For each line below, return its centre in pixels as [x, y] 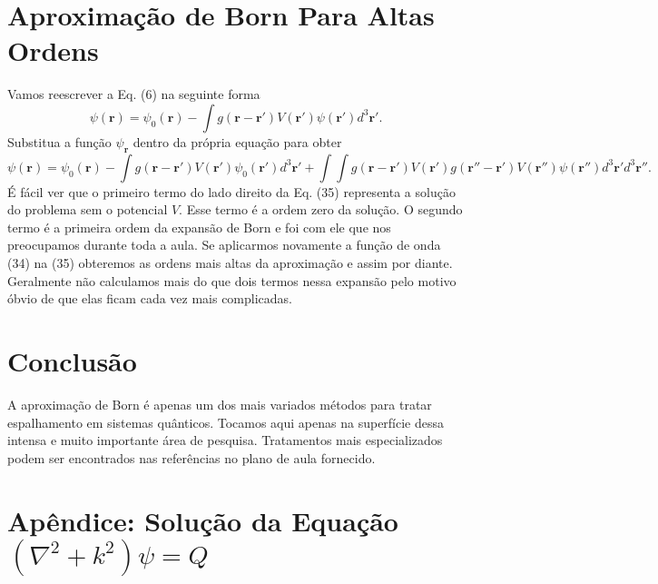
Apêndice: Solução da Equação [203, 520]
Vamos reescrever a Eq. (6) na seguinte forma [134, 94]
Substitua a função [59, 141]
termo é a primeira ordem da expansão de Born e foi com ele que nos [199, 227]
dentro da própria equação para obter [237, 141]
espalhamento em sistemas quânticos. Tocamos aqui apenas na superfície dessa [226, 422]
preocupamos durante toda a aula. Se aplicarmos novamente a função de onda [224, 245]
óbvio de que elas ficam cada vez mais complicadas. [150, 298]
